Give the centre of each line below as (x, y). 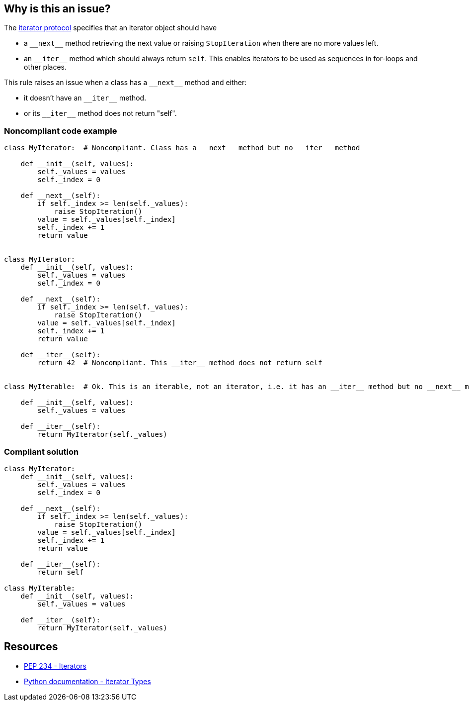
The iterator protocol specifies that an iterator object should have (111, 28)
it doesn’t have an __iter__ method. (85, 98)
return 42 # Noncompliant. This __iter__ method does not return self (180, 363)
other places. (45, 67)
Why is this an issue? (57, 9)
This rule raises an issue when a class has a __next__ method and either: (125, 83)
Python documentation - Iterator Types (87, 681)
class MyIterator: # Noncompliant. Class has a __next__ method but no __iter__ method (182, 148)
